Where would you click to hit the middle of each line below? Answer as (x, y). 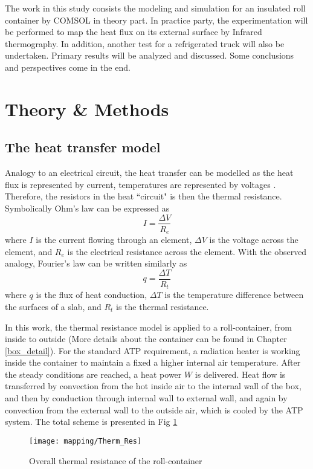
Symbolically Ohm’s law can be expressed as (87, 208)
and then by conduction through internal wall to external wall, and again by (146, 398)
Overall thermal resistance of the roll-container (116, 460)
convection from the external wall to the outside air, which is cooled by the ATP (154, 409)
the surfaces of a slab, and (53, 306)
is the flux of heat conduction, (92, 295)
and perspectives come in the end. (68, 67)
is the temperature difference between (234, 295)
